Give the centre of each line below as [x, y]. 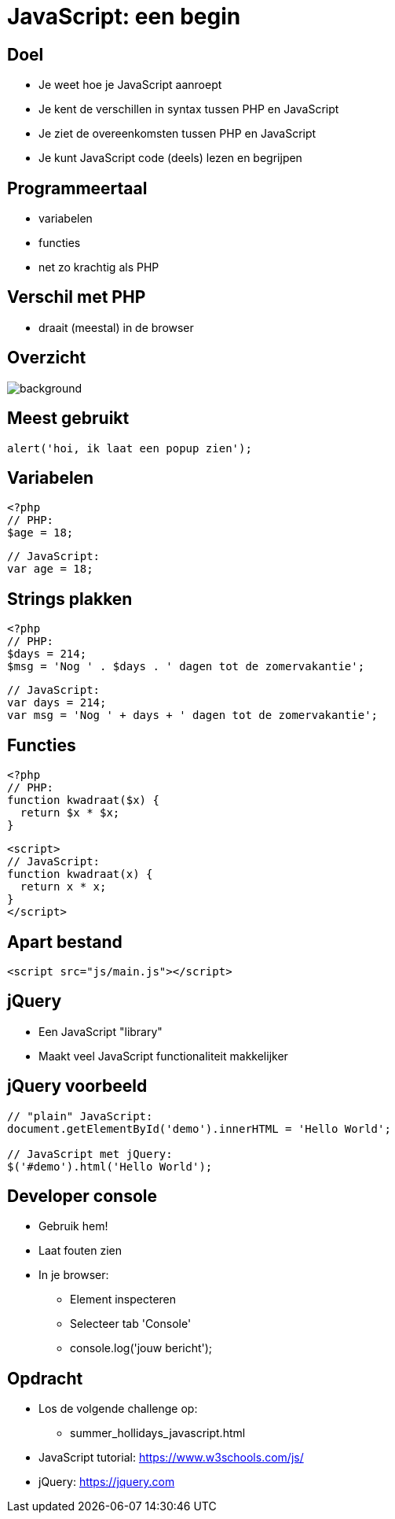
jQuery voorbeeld [77, 1086]
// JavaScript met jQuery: [90, 1154]
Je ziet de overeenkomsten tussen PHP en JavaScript [177, 134]
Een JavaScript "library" [101, 1031]
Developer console [82, 1196]
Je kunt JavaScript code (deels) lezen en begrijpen [170, 158]
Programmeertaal [77, 188]
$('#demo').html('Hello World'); [110, 1166]
